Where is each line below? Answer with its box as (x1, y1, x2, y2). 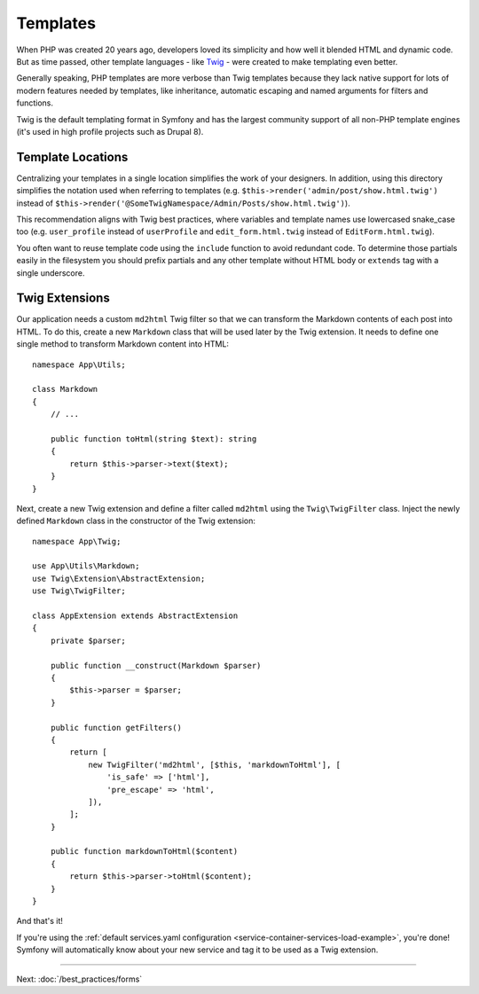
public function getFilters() (50, 723, 182, 732)
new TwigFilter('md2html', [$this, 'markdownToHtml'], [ (88, 759, 342, 770)
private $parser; (50, 635, 126, 646)
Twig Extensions (16, 291, 110, 306)
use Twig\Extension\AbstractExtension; (32, 573, 206, 583)
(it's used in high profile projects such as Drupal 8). (16, 126, 204, 137)
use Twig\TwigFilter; (32, 586, 126, 596)
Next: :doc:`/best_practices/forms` (16, 974, 143, 984)
